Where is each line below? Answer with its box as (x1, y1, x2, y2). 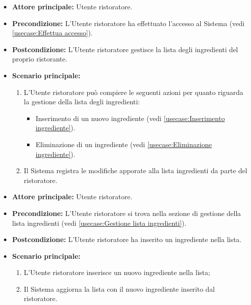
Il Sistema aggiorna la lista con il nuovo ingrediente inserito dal (24, 283, 215, 294)
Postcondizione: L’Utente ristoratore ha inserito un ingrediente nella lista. (12, 234, 242, 244)
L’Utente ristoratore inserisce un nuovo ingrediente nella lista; (24, 267, 210, 277)
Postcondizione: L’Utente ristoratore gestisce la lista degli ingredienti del (12, 44, 238, 54)
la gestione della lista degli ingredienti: (24, 96, 140, 107)
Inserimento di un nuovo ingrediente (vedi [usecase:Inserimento (35, 113, 225, 123)
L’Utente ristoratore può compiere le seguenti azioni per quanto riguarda (24, 87, 244, 97)
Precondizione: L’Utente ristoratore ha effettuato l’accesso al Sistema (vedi (12, 18, 245, 28)
